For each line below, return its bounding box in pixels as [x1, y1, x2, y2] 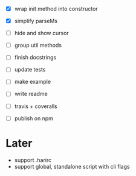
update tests [14, 66, 46, 73]
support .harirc [14, 156, 52, 163]
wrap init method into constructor [14, 5, 98, 12]
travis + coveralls [14, 103, 58, 110]
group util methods [14, 42, 62, 49]
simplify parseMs [14, 18, 58, 25]
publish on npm [14, 115, 54, 122]
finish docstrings [14, 54, 57, 61]
